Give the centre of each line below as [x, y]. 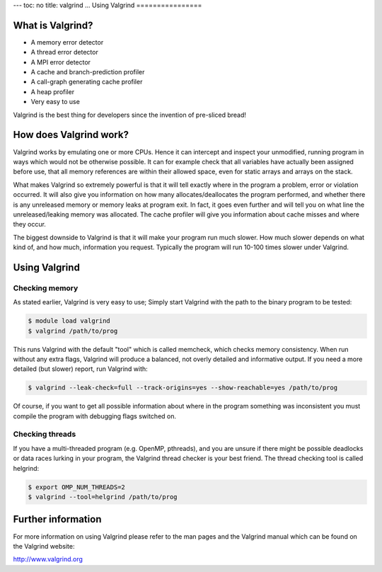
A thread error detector [64, 52]
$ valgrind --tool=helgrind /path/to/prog [103, 497]
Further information [57, 519]
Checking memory [46, 288]
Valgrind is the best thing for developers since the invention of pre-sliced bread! [130, 115]
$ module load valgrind [69, 321]
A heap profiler [52, 91]
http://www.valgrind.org [48, 559]
